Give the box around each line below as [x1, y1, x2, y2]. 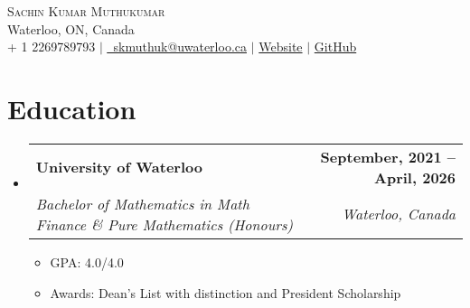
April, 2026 [374, 166, 456, 188]
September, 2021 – [320, 145, 456, 167]
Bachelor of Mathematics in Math [35, 192, 249, 214]
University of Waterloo [35, 156, 202, 178]
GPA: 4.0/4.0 [50, 252, 124, 271]
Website [258, 37, 303, 56]
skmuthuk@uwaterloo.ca [113, 37, 247, 56]
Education [7, 89, 136, 126]
